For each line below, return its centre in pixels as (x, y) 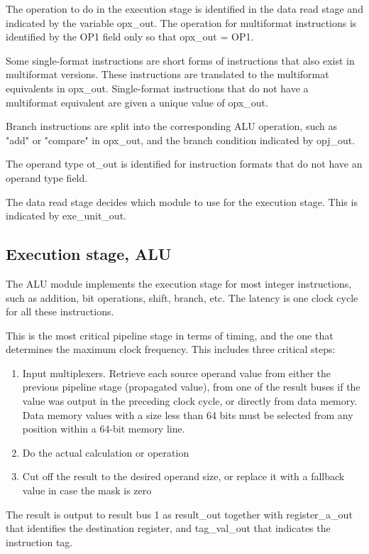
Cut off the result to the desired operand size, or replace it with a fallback (183, 476)
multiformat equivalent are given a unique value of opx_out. (137, 102)
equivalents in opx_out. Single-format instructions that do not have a (157, 88)
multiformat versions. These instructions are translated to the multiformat (167, 74)
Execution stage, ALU (89, 254)
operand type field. (47, 177)
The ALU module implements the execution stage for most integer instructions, (179, 283)
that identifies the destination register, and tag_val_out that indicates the (168, 528)
